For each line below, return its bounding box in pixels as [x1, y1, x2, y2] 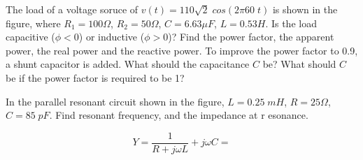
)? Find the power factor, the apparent [168, 29, 334, 44]
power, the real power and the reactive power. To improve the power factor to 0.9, [6, 43, 358, 57]
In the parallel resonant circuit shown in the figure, [6, 94, 225, 108]
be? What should [262, 57, 336, 71]
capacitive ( [6, 29, 55, 44]
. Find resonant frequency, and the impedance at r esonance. [49, 108, 308, 122]
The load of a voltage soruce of [6, 2, 138, 16]
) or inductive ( [78, 29, 145, 44]
